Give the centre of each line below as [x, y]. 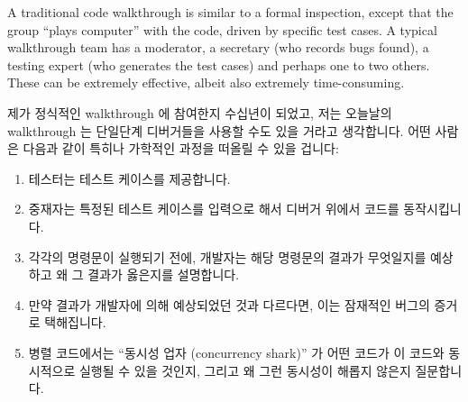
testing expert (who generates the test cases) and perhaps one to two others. [219, 64]
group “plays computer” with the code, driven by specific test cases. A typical [222, 29]
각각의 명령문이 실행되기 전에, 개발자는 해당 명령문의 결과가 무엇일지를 [227, 256]
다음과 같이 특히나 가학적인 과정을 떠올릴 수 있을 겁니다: [181, 148]
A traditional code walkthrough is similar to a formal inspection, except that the [230, 12]
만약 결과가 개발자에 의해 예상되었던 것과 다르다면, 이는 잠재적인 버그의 [229, 304]
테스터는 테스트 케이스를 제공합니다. [129, 178]
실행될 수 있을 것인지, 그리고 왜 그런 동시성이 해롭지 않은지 [245, 370]
